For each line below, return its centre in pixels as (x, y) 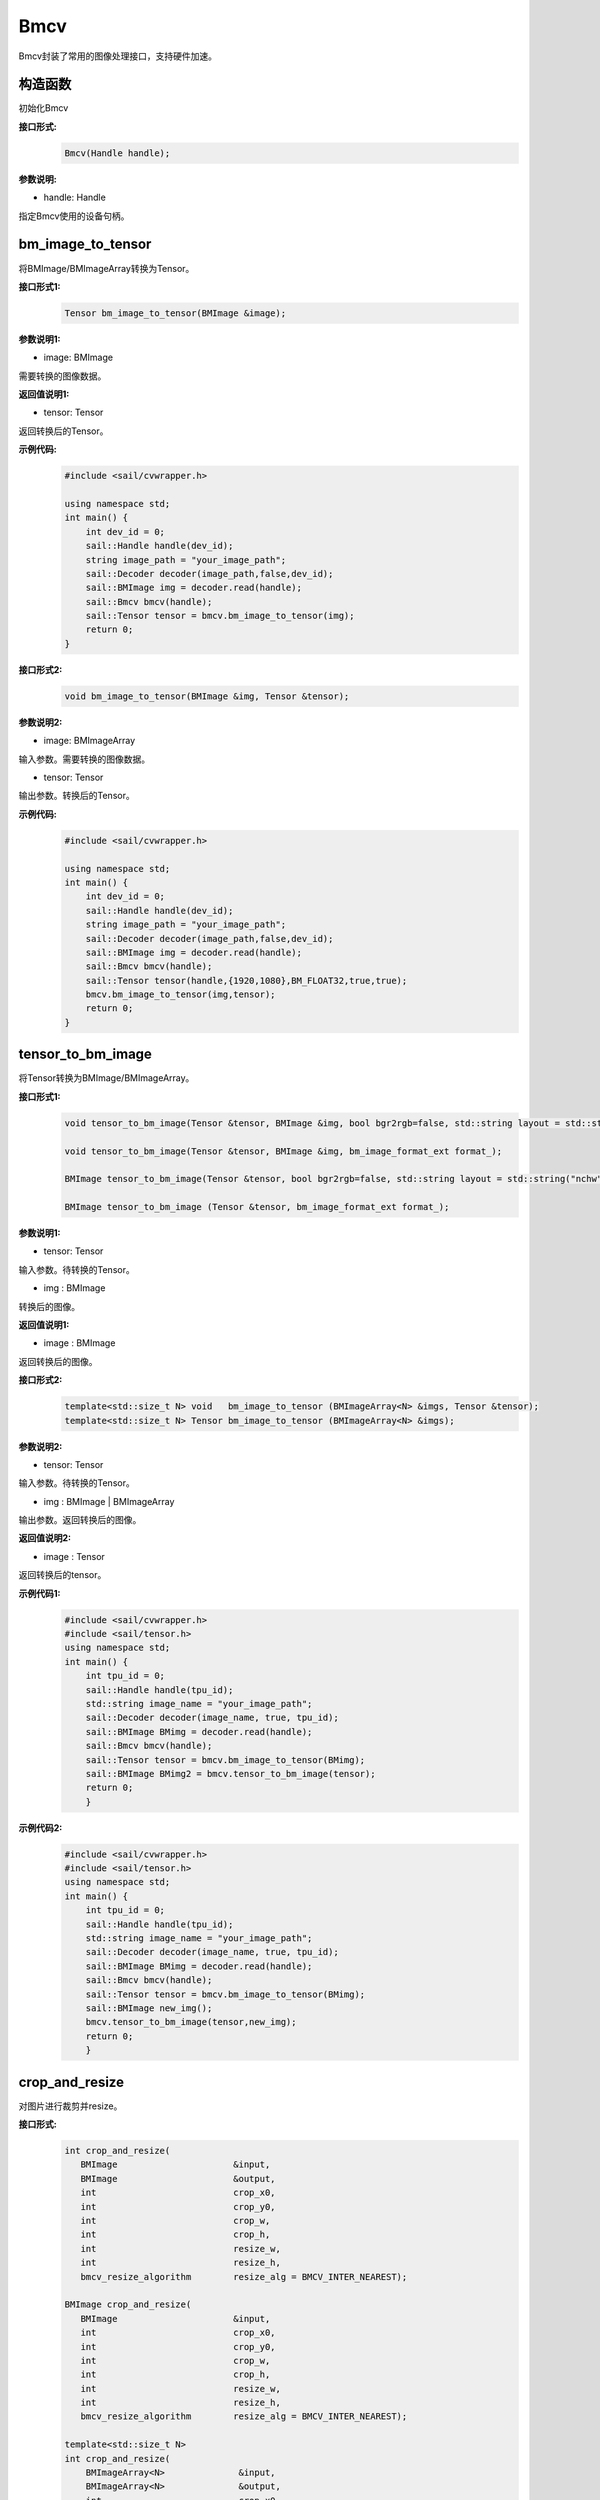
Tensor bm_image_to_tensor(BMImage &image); (175, 313)
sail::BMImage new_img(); (149, 2008)
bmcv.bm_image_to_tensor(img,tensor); (180, 994)
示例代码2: (40, 1827)
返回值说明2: (45, 1538)
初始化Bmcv (43, 108)
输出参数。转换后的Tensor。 (76, 796)
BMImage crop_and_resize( (128, 2304)
